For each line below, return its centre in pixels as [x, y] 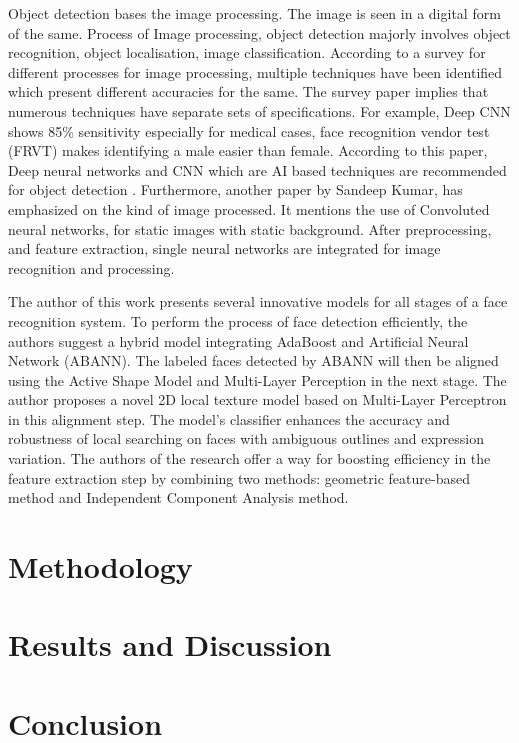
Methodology [100, 566]
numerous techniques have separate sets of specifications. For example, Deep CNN [259, 110]
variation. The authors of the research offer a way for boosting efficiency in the [249, 458]
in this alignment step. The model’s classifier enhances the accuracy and [229, 418]
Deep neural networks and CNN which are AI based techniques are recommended [257, 169]
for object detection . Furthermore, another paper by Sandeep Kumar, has [235, 189]
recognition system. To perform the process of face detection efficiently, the [238, 320]
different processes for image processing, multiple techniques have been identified [255, 71]
